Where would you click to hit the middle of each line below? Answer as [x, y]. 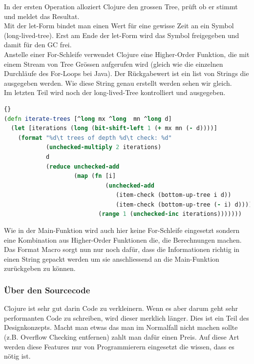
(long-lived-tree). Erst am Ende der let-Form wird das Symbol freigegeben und [122, 35]
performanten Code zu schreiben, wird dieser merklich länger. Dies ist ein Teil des [127, 317]
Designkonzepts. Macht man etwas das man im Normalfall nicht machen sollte [121, 327]
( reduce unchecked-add [83, 166]
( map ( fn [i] [95, 176]
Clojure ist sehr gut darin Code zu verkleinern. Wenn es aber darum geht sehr [121, 308]
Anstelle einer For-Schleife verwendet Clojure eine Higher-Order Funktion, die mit [127, 54]
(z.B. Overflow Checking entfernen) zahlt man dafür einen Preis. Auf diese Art [122, 337]
